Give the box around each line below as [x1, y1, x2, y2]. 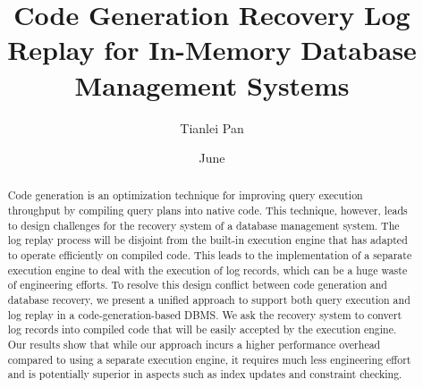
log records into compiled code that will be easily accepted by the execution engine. [7, 322, 397, 337]
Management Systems [74, 66, 350, 103]
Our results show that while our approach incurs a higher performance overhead [7, 337, 381, 352]
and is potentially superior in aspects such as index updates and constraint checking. [7, 367, 402, 382]
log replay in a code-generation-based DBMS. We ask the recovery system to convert [7, 307, 402, 322]
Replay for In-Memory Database [7, 31, 417, 68]
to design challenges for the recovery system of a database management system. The [7, 217, 400, 232]
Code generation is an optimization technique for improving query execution [7, 188, 363, 203]
